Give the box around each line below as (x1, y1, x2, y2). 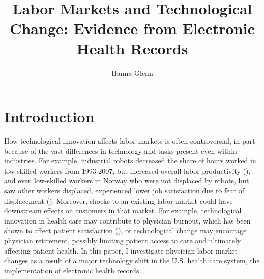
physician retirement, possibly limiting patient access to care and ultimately (4, 235, 241, 245)
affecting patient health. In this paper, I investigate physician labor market (4, 245, 238, 256)
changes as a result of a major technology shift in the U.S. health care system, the (4, 255, 260, 266)
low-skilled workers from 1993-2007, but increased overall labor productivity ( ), (4, 165, 251, 176)
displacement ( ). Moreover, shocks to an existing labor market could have (4, 195, 233, 206)
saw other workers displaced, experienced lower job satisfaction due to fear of (4, 185, 244, 196)
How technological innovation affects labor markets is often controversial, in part (4, 135, 255, 146)
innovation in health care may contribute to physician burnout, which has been (4, 215, 251, 226)
